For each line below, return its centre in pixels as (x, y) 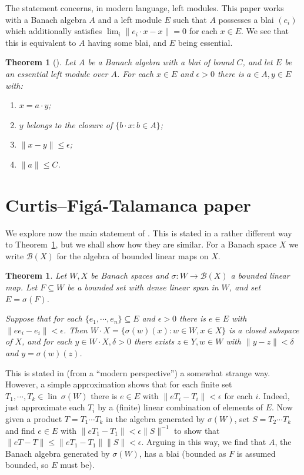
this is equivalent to (41, 42)
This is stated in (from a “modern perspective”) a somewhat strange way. (138, 372)
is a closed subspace (264, 330)
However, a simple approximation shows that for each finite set (119, 384)
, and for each (47, 341)
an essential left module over (57, 73)
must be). (77, 465)
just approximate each (45, 407)
